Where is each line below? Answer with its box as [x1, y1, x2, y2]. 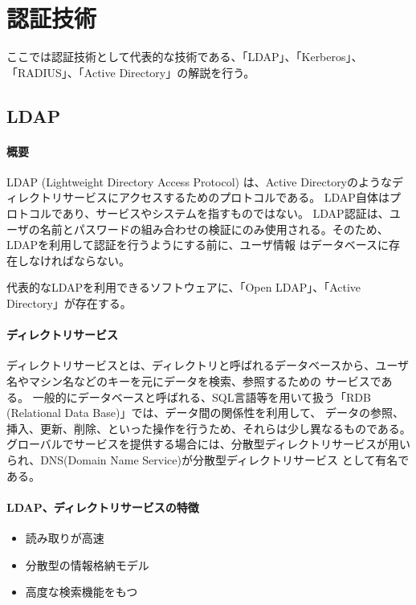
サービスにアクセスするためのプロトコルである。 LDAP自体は [62, 189, 389, 206]
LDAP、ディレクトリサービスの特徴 [6, 498, 199, 515]
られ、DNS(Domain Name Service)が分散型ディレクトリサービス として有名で [6, 452, 410, 468]
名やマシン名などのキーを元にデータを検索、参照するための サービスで [6, 373, 381, 390]
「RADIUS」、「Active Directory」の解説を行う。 [6, 63, 255, 80]
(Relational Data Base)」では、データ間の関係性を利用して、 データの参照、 [6, 404, 404, 421]
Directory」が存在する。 [6, 295, 132, 312]
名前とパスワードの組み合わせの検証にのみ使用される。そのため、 [39, 220, 389, 237]
